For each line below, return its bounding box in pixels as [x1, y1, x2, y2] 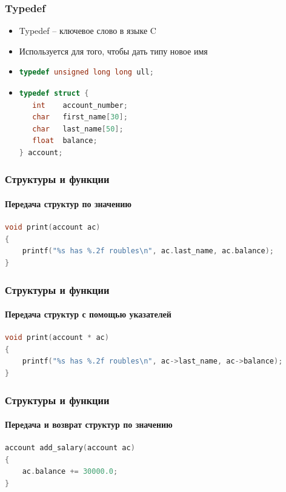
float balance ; [32, 136, 98, 145]
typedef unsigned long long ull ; [19, 68, 154, 77]
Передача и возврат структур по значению [5, 418, 173, 431]
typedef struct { [19, 89, 89, 98]
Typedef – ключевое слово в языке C [19, 24, 156, 37]
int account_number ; [32, 101, 128, 110]
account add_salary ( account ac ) [5, 444, 135, 453]
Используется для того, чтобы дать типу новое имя [19, 44, 208, 57]
